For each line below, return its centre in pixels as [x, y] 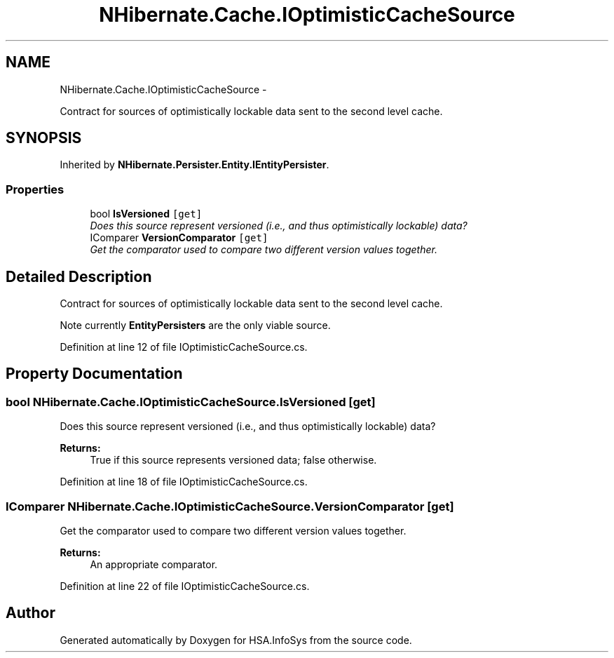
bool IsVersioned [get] [146, 214]
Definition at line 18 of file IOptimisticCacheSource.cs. [184, 482]
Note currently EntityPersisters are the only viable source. [195, 325]
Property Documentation [94, 374]
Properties [35, 189]
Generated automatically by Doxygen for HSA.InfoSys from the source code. [236, 640]
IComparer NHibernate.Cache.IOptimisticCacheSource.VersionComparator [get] [230, 506]
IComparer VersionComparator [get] [179, 238]
